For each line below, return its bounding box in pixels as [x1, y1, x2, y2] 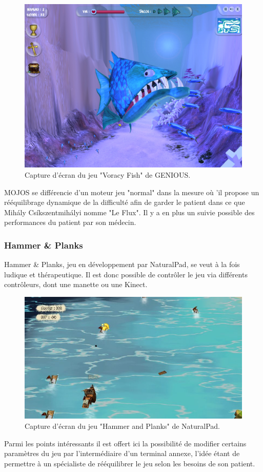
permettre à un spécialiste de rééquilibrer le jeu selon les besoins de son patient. [4, 458, 255, 468]
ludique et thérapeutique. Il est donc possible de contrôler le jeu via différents [4, 269, 248, 279]
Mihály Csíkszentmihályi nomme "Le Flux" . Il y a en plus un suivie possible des [4, 206, 255, 217]
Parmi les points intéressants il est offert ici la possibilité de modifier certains [4, 438, 247, 448]
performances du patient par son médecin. [4, 217, 136, 228]
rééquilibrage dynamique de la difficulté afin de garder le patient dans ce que [4, 197, 245, 207]
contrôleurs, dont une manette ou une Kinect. [4, 279, 148, 290]
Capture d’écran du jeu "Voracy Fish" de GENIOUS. [25, 169, 191, 180]
